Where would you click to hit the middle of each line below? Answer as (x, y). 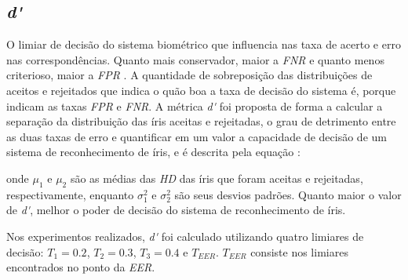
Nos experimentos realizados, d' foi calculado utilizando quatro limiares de (185, 236)
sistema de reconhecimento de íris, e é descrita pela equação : (153, 152)
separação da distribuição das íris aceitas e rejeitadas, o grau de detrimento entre (201, 121)
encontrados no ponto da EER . (81, 267)
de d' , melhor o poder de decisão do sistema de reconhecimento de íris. (176, 210)
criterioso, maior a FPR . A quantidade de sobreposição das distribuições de (189, 75)
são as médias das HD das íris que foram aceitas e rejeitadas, (217, 178)
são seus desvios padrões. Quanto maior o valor (288, 194)
